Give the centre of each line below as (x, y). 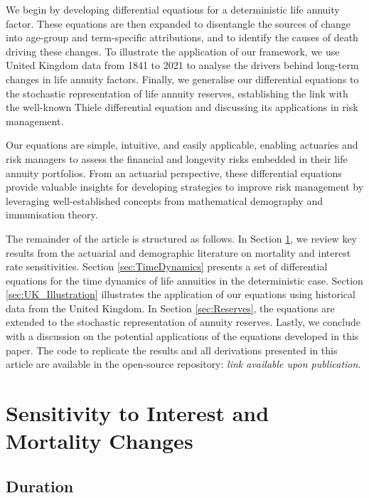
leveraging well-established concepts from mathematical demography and (164, 200)
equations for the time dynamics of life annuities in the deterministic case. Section (184, 280)
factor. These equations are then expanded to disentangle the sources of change (178, 23)
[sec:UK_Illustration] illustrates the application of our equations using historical (181, 294)
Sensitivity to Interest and (138, 413)
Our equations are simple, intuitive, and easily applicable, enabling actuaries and (182, 145)
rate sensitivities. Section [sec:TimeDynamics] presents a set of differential (167, 266)
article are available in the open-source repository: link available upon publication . (183, 364)
